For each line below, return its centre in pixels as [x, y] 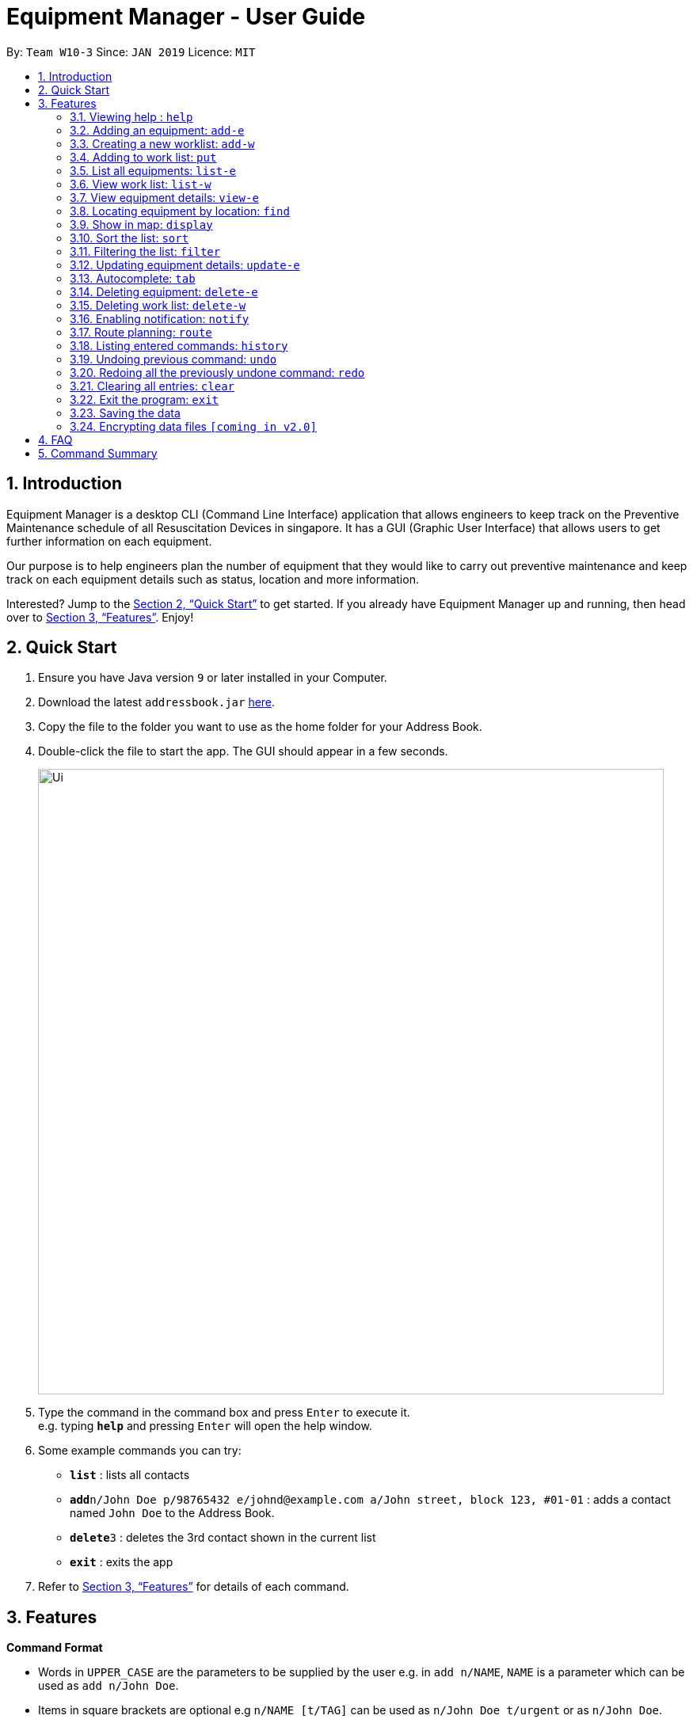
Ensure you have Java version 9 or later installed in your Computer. [213, 678]
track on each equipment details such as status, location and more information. [213, 579]
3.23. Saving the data [125, 413]
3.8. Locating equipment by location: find [180, 211]
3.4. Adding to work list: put [143, 157]
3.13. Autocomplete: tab [133, 278]
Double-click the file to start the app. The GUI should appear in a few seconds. [243, 751]
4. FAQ [55, 439]
